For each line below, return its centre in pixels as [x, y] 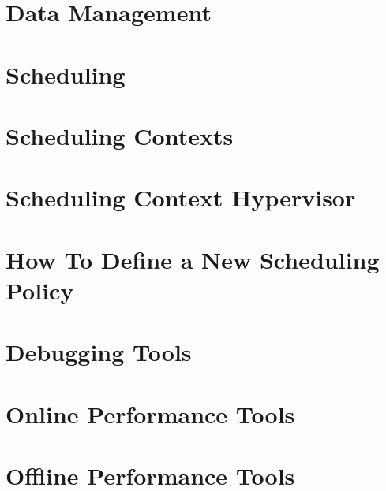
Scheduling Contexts [120, 135]
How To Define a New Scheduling [193, 259]
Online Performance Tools [150, 413]
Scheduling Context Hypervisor [181, 197]
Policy [40, 290]
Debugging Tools [99, 352]
